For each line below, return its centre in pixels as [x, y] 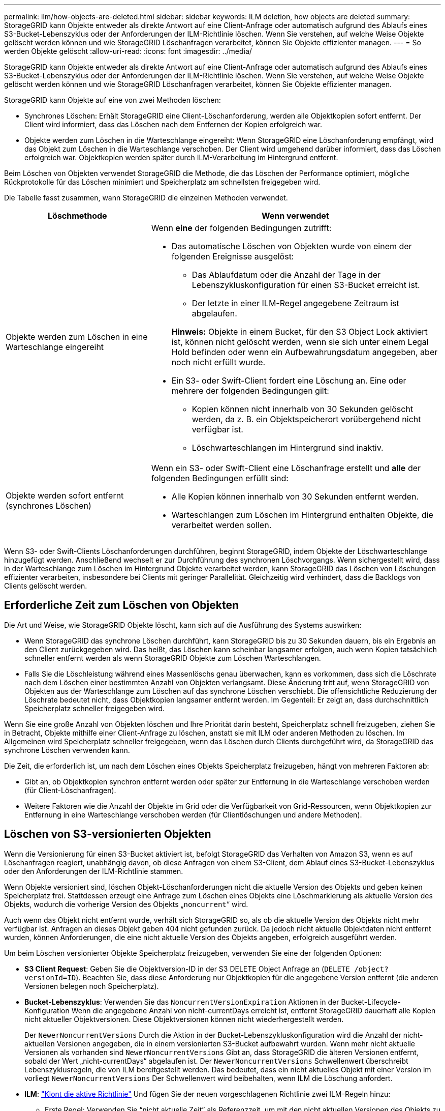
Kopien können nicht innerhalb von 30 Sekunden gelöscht [303, 409]
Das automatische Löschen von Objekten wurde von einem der [292, 246]
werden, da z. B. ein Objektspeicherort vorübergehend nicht [306, 419]
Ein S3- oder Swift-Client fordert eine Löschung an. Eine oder [289, 381]
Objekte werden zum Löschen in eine [77, 337]
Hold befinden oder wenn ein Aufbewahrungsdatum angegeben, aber [305, 352]
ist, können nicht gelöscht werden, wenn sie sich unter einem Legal [300, 342]
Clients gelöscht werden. [46, 586]
